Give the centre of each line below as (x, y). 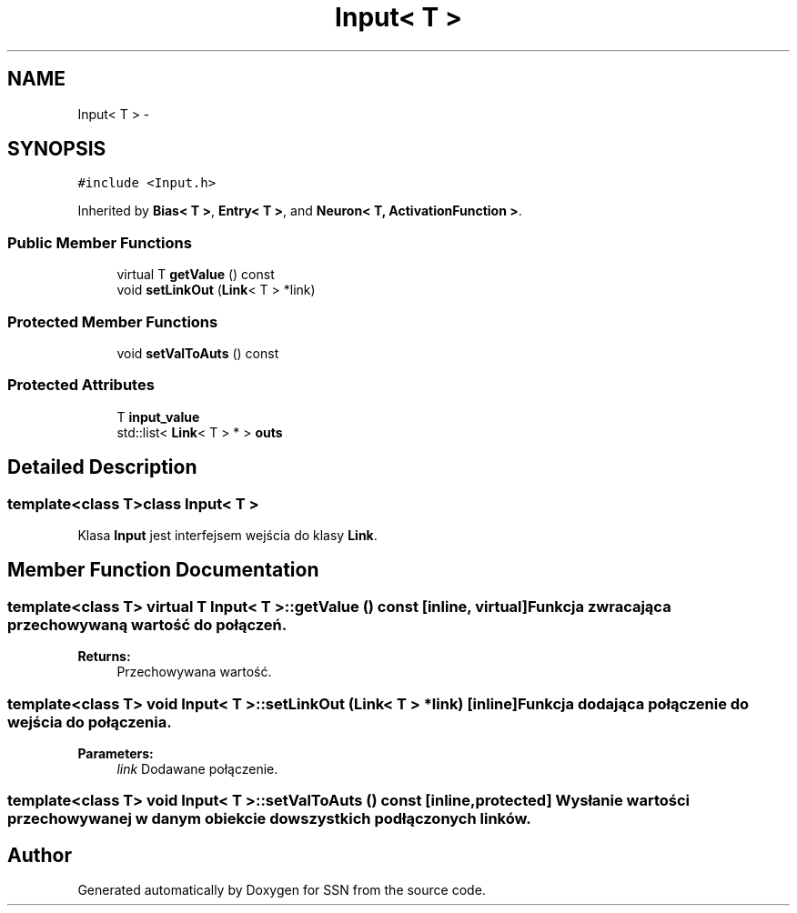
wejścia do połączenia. (90, 722)
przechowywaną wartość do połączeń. (147, 624)
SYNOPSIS (57, 149)
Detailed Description (102, 467)
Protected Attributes (81, 385)
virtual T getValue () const (196, 275)
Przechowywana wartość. (194, 672)
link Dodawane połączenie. (197, 768)
